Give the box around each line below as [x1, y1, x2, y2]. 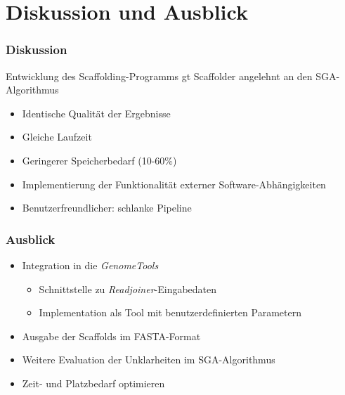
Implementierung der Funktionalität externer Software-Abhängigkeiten [22, 176, 326, 191]
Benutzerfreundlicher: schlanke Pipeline [22, 200, 192, 215]
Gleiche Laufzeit [22, 129, 92, 144]
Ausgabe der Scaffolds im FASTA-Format [22, 328, 201, 343]
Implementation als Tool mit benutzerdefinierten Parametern [39, 305, 301, 320]
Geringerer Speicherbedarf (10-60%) [22, 153, 177, 167]
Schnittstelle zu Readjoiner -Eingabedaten [39, 281, 217, 296]
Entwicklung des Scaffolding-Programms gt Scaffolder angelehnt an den [6, 68, 313, 83]
